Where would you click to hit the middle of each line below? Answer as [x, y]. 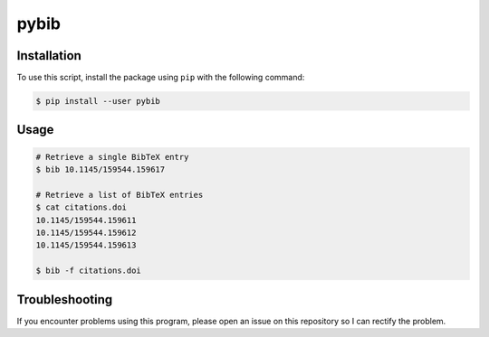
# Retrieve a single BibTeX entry [112, 157]
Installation [49, 56]
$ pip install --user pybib [98, 101]
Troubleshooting [65, 300]
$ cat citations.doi [81, 207]
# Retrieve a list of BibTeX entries [120, 195]
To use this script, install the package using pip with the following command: [161, 78]
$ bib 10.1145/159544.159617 [101, 170]
